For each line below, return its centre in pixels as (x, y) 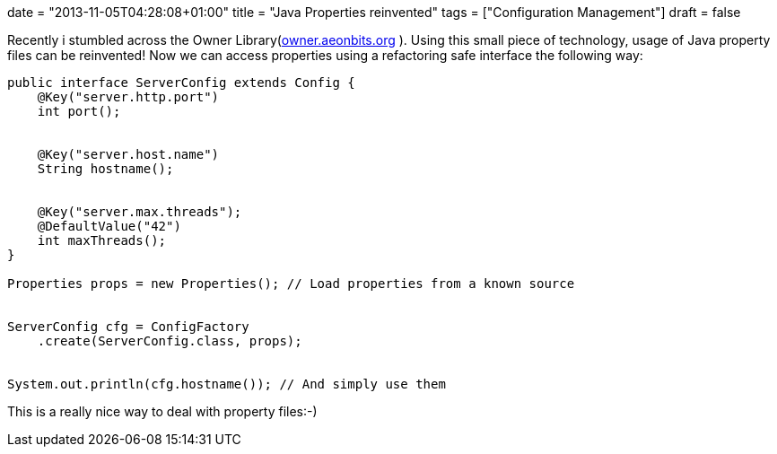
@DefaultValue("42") (109, 226)
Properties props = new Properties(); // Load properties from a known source (291, 284)
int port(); (79, 111)
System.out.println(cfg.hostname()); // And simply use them (227, 384)
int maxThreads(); (102, 240)
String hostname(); (105, 169)
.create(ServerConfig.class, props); (170, 341)
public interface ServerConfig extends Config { (181, 83)
